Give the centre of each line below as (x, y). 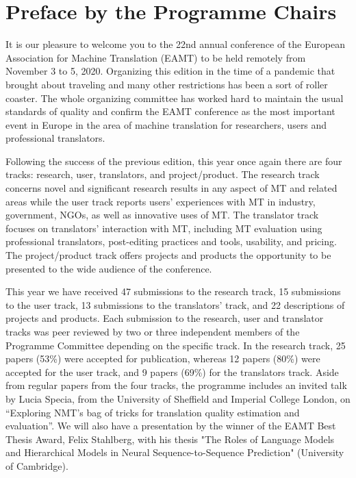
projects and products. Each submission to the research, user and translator (165, 318)
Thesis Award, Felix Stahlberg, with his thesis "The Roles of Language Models (170, 439)
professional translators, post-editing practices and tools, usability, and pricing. (171, 241)
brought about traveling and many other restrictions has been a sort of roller (167, 84)
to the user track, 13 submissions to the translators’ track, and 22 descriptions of (175, 304)
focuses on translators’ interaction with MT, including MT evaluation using (164, 228)
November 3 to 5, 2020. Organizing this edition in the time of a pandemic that (170, 71)
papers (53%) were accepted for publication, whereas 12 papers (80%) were (163, 358)
